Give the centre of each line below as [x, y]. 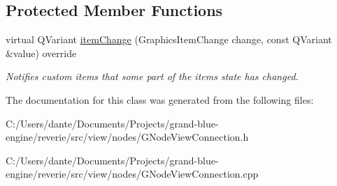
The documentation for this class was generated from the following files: [160, 99]
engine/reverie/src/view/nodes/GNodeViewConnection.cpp [132, 174]
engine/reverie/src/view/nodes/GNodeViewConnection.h [127, 137]
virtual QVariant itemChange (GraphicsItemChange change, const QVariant [169, 39]
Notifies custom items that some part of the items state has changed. [152, 76]
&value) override [41, 53]
